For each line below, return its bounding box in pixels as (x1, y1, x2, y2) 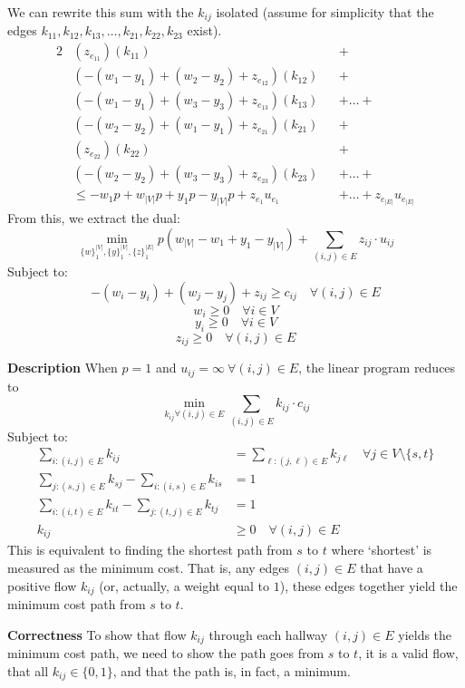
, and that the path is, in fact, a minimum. (112, 661, 351, 680)
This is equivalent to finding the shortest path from (7, 540, 293, 559)
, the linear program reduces (298, 358, 456, 377)
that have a (360, 558, 423, 577)
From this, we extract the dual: (7, 208, 180, 228)
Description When (7, 358, 118, 377)
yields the (398, 625, 452, 644)
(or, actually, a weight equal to (99, 576, 270, 595)
